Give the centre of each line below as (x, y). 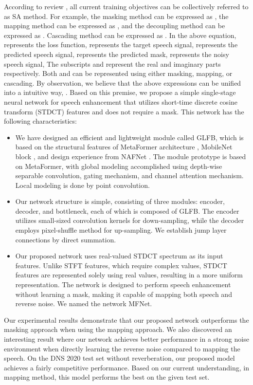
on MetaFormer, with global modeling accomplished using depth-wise (119, 166)
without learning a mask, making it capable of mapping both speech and (124, 294)
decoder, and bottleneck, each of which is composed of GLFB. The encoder (127, 211)
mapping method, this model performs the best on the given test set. (107, 377)
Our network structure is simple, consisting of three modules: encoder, (120, 201)
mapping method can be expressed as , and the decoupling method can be (115, 26)
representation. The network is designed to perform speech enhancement (123, 284)
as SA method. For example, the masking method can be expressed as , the (116, 16)
